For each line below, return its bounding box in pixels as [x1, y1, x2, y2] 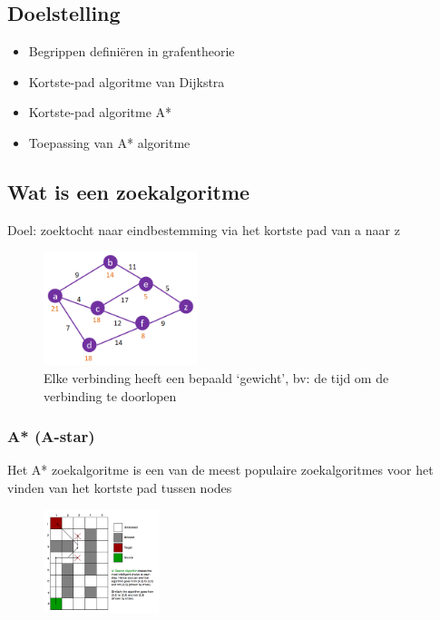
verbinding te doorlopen [44, 386, 177, 405]
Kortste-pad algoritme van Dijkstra [28, 72, 225, 91]
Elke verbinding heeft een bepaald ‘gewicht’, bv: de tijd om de [44, 369, 389, 387]
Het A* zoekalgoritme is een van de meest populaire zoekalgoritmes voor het [7, 460, 434, 479]
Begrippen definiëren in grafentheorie [28, 42, 235, 61]
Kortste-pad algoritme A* [28, 103, 172, 122]
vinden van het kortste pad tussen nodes [7, 478, 232, 497]
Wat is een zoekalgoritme [7, 177, 250, 205]
